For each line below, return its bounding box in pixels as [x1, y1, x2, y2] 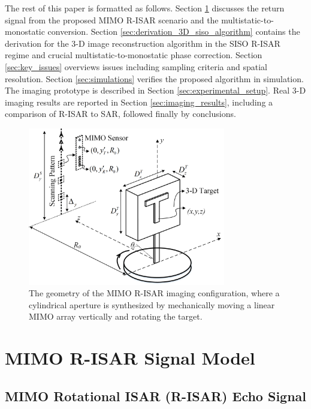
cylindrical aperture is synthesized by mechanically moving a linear [29, 298, 275, 311]
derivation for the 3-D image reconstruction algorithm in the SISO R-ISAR [5, 37, 280, 49]
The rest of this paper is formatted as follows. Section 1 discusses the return [5, 2, 285, 14]
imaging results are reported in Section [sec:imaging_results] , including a [5, 95, 273, 108]
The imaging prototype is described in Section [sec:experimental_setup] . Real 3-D [5, 84, 306, 97]
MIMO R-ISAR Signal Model [5, 345, 255, 370]
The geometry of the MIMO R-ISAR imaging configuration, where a [29, 287, 280, 299]
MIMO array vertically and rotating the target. [29, 310, 203, 323]
